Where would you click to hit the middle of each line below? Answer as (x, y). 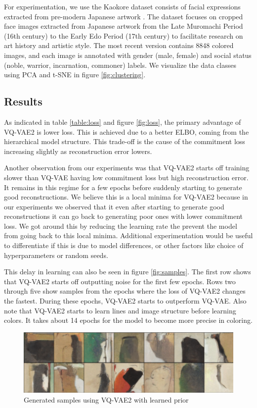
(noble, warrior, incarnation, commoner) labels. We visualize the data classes (120, 65)
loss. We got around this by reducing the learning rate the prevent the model (121, 226)
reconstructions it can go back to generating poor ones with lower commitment (123, 216)
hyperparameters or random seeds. (56, 255)
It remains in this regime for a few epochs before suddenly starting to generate (123, 187)
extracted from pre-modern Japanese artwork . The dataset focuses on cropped (124, 16)
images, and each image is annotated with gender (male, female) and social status (128, 55)
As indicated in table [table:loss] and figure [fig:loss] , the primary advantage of (123, 122)
